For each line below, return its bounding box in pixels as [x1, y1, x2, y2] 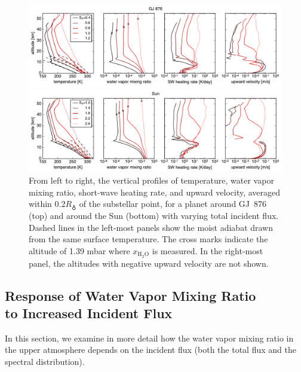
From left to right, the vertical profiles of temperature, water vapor [29, 174, 274, 187]
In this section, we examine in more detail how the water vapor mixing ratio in [5, 331, 294, 344]
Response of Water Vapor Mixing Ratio [5, 286, 256, 304]
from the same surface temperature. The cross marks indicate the [29, 233, 268, 245]
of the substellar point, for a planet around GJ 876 [79, 197, 267, 210]
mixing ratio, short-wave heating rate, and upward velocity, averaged [29, 185, 281, 198]
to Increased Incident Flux [5, 303, 173, 322]
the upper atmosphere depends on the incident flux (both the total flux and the [5, 343, 296, 356]
